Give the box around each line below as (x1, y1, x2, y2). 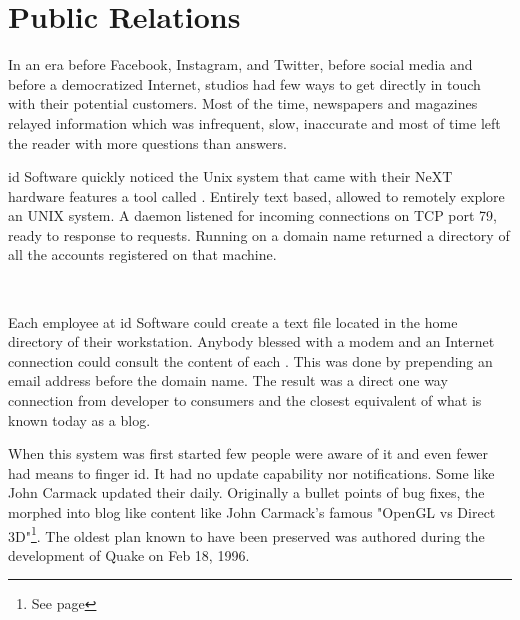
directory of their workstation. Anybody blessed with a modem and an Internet (8, 331, 495, 352)
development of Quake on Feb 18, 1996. (8, 544, 250, 565)
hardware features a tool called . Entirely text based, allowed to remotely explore (8, 185, 505, 206)
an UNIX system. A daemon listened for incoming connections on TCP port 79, (8, 205, 498, 226)
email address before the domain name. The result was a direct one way (8, 370, 448, 391)
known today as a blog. (8, 409, 151, 430)
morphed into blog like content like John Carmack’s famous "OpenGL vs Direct (8, 502, 496, 522)
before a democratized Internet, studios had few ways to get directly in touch (8, 73, 481, 94)
